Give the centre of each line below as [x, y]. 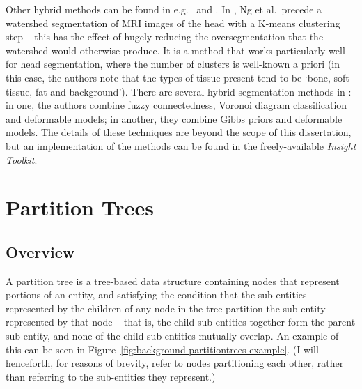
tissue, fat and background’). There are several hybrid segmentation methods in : [179, 91]
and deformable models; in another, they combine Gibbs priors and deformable [174, 118]
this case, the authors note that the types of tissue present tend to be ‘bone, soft [178, 77]
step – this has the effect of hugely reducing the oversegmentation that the [165, 37]
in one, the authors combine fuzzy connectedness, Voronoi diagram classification [176, 105]
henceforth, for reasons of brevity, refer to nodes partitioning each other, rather [175, 363]
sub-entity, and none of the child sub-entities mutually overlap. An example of [172, 336]
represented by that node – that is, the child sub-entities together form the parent [181, 322]
